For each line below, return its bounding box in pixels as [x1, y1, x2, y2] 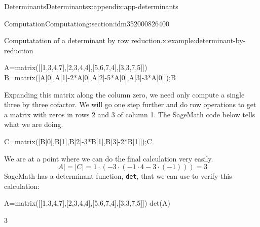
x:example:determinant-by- [162, 35, 246, 46]
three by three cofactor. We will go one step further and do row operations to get [4, 99, 256, 110]
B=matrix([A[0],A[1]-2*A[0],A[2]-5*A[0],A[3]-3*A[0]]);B [4, 72, 176, 82]
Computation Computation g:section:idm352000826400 [4, 18, 170, 28]
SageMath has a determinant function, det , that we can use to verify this [4, 171, 232, 181]
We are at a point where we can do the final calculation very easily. [4, 153, 213, 164]
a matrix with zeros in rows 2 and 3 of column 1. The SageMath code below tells [4, 109, 255, 119]
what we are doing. [4, 119, 63, 129]
